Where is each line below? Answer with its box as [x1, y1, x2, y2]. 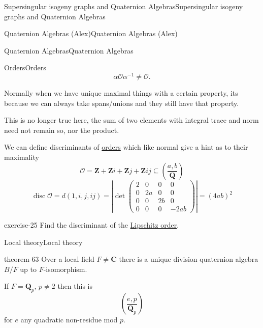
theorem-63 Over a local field [4, 254, 94, 264]
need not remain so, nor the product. [4, 124, 119, 135]
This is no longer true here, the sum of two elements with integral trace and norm [4, 115, 259, 125]
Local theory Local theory [4, 236, 83, 247]
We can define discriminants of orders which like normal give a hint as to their [4, 142, 248, 152]
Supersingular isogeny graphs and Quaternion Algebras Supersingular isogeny [4, 1, 243, 11]
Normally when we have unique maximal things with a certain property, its [4, 88, 238, 98]
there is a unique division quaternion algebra [119, 254, 258, 264]
